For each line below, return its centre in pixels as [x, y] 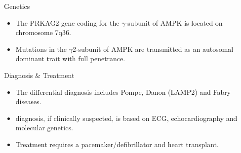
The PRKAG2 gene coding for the [67, 22]
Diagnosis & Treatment [39, 75]
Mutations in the [41, 49]
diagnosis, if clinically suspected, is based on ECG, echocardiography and [126, 118]
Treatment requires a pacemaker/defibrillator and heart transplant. [117, 144]
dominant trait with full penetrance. [70, 58]
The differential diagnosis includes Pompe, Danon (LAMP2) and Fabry [123, 92]
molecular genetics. [44, 128]
